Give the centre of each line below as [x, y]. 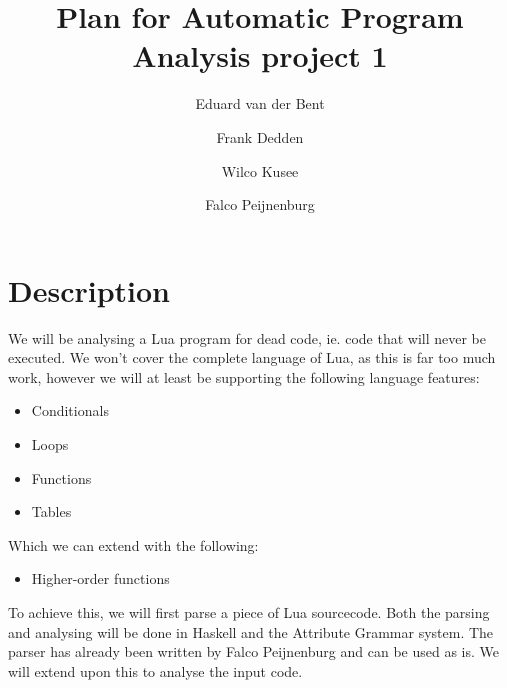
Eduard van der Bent [260, 103]
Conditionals [70, 410]
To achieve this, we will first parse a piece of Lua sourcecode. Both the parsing [249, 611]
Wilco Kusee [260, 170]
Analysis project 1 [260, 55]
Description [89, 289]
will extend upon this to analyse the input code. [155, 670]
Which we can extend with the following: [133, 544]
